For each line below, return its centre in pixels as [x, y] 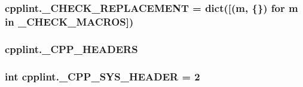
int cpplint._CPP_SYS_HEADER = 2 [102, 76]
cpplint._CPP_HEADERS [71, 49]
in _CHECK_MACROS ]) [69, 21]
